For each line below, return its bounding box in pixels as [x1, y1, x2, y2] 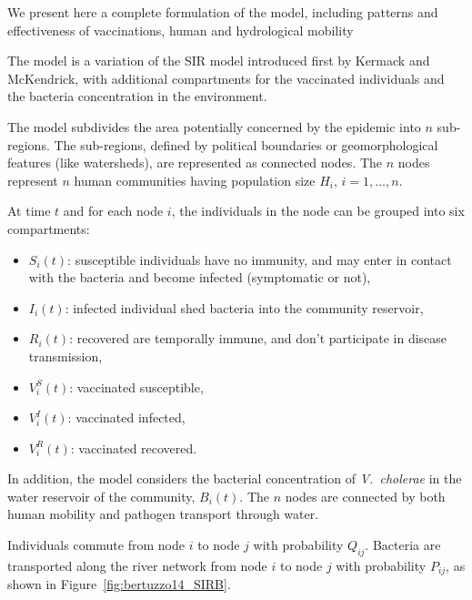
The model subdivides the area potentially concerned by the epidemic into [7, 117, 421, 136]
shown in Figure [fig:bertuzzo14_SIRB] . [7, 575, 231, 594]
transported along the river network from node [7, 555, 267, 575]
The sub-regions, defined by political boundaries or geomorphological [54, 135, 438, 154]
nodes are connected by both [285, 486, 446, 505]
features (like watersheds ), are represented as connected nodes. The [7, 153, 383, 172]
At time [7, 201, 51, 220]
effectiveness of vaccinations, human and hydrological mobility [7, 20, 354, 39]
